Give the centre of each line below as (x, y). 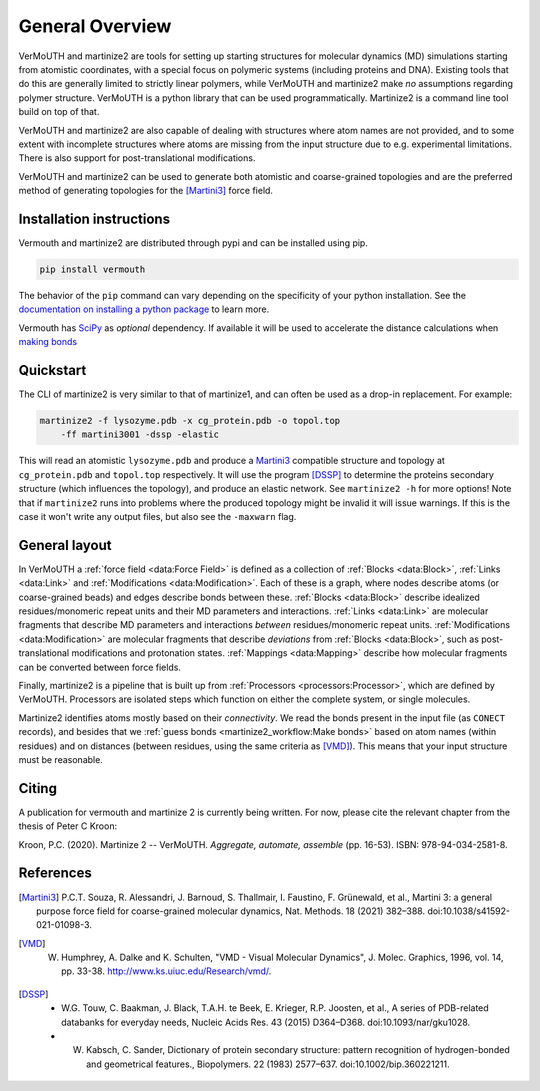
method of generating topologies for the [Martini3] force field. (146, 191)
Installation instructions (94, 218)
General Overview (95, 26)
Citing (37, 788)
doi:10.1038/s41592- (468, 911)
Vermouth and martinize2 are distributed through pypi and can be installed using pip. (193, 242)
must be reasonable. (61, 759)
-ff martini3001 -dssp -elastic (140, 434)
